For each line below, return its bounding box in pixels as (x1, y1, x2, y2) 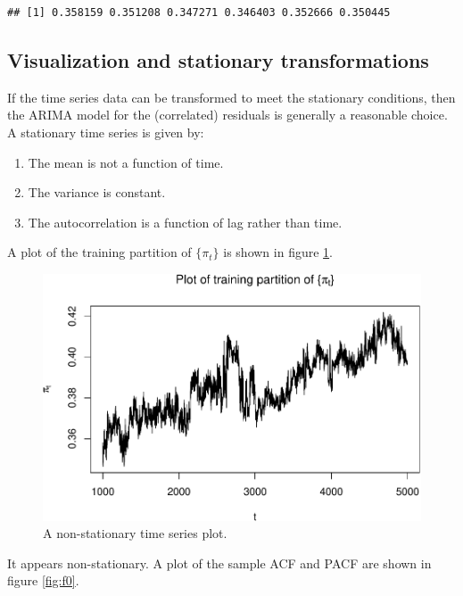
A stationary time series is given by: (7, 122, 204, 141)
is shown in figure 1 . (223, 243, 333, 261)
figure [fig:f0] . (7, 571, 79, 590)
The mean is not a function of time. (28, 153, 224, 171)
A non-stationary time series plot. (43, 524, 227, 542)
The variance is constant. (28, 183, 166, 202)
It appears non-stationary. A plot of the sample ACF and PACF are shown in (7, 553, 432, 572)
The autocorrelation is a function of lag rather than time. (28, 212, 343, 231)
